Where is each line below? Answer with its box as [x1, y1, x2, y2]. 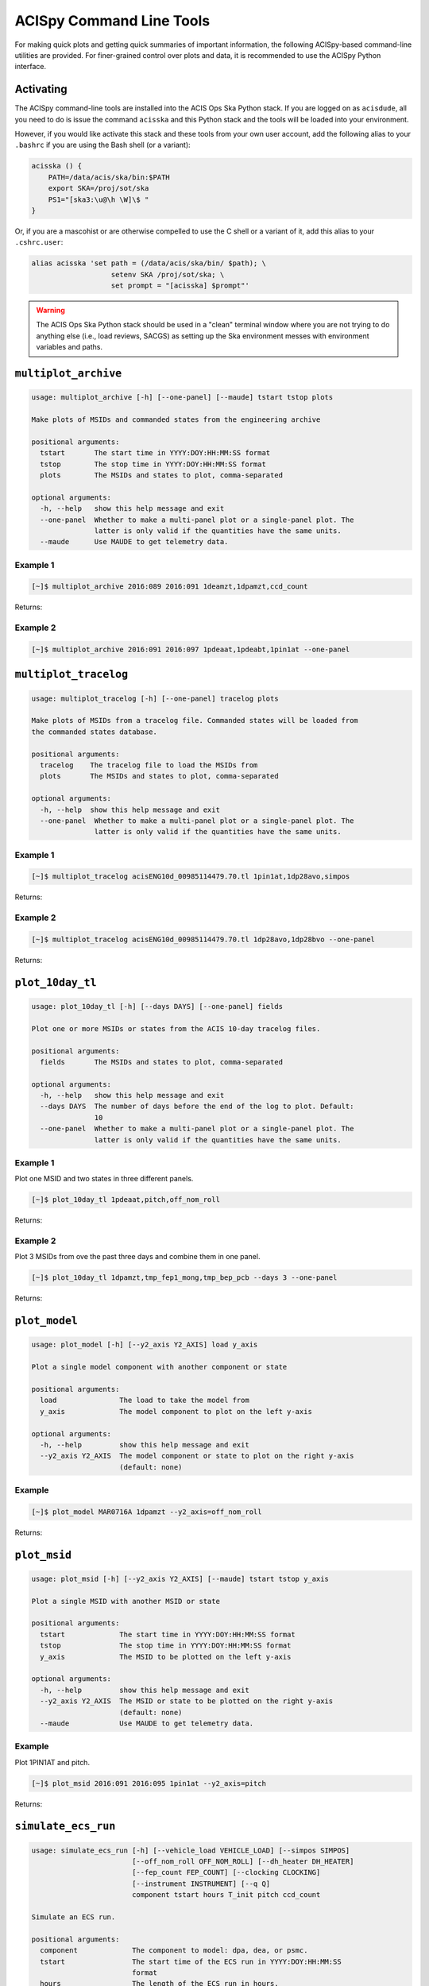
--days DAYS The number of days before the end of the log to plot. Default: [40, 1102, 354, 1111]
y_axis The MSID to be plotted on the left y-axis [40, 1652, 292, 1661]
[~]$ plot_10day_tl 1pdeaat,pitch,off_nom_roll [31, 1196, 220, 1204]
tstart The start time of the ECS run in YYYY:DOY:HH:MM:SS [40, 1957, 342, 1966]
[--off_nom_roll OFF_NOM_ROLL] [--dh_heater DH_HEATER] [131, 1857, 354, 1866]
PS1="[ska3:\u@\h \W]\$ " [48, 195, 149, 204]
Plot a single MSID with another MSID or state [31, 1597, 220, 1605]
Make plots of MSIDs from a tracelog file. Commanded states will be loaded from [31, 716, 359, 725]
